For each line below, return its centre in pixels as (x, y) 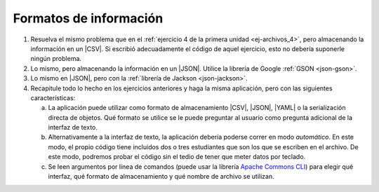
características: (53, 97)
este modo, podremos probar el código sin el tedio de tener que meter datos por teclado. (177, 157)
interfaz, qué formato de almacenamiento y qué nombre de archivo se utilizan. (161, 177)
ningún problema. (56, 59)
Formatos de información (88, 18)
